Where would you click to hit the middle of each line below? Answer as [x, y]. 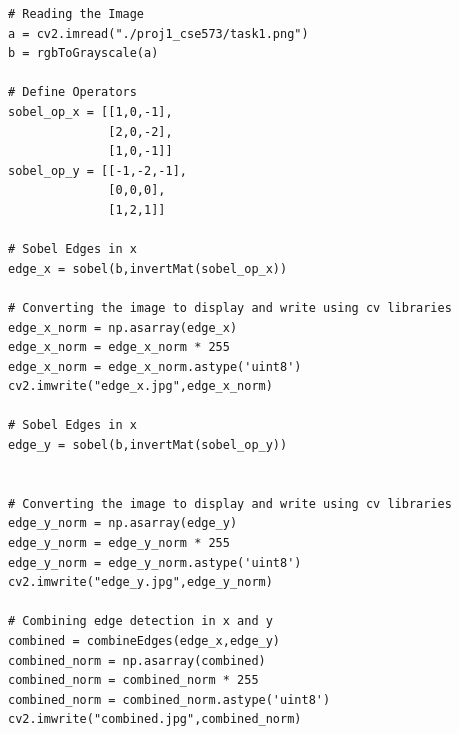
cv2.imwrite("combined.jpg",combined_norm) [155, 719]
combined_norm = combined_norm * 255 [133, 680]
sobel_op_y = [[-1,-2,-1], [97, 170]
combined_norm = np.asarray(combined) [137, 660]
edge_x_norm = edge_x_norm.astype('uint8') [155, 366]
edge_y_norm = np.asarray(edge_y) [123, 523]
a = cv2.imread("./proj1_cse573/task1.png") [158, 33]
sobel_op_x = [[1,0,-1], [90, 111]
